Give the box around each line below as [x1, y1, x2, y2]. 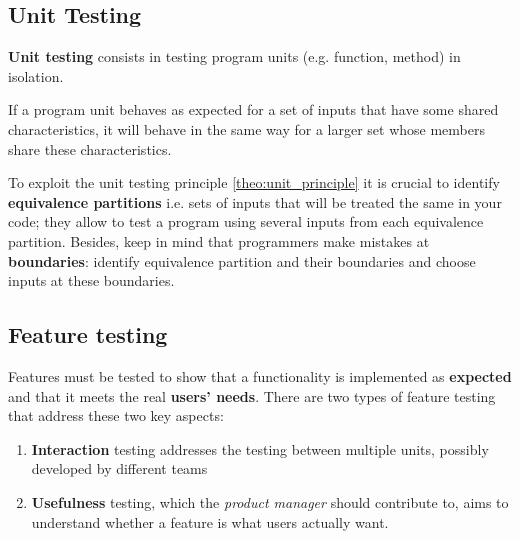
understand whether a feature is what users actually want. [31, 511, 389, 532]
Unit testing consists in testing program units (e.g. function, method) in [8, 46, 461, 67]
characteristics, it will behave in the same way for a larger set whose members [8, 118, 485, 139]
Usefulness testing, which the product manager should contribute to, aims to [31, 491, 509, 512]
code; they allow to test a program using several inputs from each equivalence [8, 211, 484, 232]
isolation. [8, 65, 64, 86]
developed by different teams [31, 458, 208, 479]
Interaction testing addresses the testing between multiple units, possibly [31, 438, 489, 459]
